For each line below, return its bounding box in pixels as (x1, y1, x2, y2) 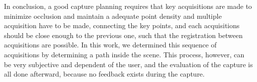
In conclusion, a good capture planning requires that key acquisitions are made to (4, 1, 252, 11)
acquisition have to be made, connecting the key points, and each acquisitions (4, 20, 240, 31)
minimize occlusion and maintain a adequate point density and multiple (4, 10, 222, 21)
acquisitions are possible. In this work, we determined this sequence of (4, 40, 217, 50)
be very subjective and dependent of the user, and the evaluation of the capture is (4, 59, 253, 69)
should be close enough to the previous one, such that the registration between (4, 30, 243, 40)
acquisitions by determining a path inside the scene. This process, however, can (4, 49, 245, 59)
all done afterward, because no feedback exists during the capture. (4, 69, 205, 79)
